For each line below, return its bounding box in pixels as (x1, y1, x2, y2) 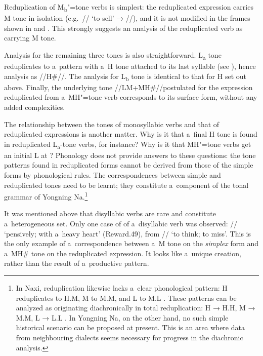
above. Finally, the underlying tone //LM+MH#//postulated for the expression (4, 82, 253, 92)
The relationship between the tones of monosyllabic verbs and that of (4, 118, 220, 129)
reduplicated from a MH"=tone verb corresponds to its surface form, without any (4, 92, 257, 102)
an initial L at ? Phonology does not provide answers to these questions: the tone (4, 149, 256, 160)
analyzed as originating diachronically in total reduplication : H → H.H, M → (16, 302, 255, 313)
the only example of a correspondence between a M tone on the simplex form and (4, 238, 259, 249)
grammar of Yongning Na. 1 (4, 190, 88, 202)
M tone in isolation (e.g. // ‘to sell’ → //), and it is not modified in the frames (4, 13, 250, 23)
